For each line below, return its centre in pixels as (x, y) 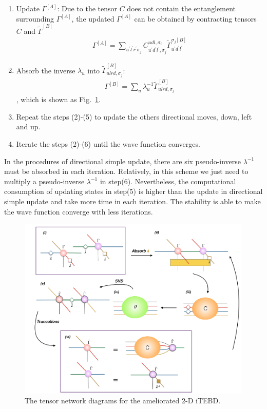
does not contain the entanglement (181, 8)
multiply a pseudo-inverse (44, 181)
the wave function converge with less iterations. (79, 211)
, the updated (93, 18)
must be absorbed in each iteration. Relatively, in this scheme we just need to (126, 171)
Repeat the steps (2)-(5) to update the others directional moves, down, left (134, 116)
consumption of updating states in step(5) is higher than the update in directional (133, 191)
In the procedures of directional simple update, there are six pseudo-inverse (123, 161)
